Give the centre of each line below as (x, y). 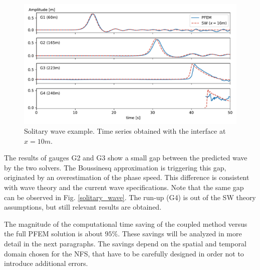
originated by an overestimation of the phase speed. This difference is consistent (127, 177)
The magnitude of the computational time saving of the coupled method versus (126, 223)
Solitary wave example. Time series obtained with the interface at (125, 131)
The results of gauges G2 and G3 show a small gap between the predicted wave (126, 158)
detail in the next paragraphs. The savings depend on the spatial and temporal (125, 244)
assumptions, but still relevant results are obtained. (83, 207)
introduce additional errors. (46, 263)
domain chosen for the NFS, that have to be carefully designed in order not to (124, 253)
